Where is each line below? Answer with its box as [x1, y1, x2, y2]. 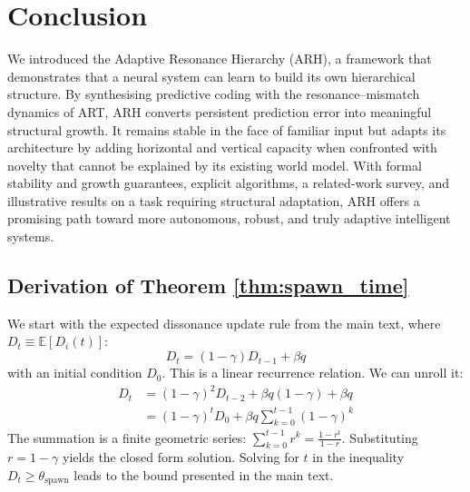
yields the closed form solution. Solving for [63, 448, 299, 467]
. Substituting [341, 428, 418, 447]
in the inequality [312, 448, 405, 467]
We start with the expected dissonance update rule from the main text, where [7, 313, 441, 332]
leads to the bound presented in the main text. [73, 465, 334, 484]
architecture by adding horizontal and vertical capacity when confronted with [7, 138, 437, 157]
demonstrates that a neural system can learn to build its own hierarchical [7, 66, 416, 85]
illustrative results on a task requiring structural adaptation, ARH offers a [7, 191, 420, 210]
